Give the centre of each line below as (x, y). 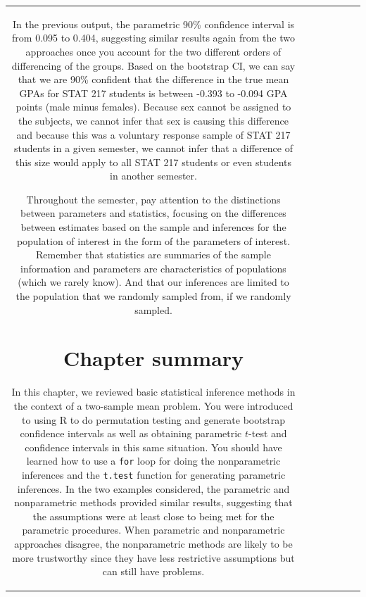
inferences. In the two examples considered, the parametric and (153, 488)
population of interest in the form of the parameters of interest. (153, 240)
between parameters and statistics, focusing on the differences (153, 213)
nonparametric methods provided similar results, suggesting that (153, 502)
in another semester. (153, 176)
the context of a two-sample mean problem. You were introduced (153, 405)
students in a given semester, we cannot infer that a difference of (153, 148)
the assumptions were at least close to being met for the (153, 516)
